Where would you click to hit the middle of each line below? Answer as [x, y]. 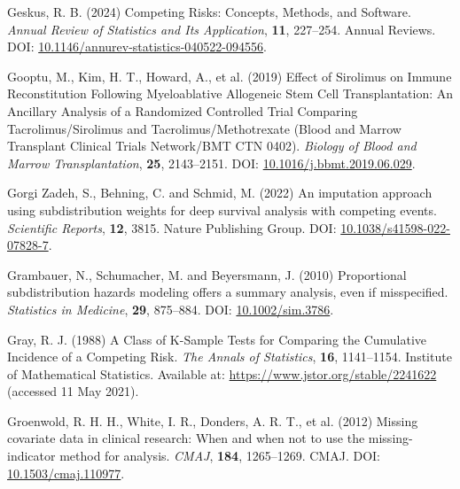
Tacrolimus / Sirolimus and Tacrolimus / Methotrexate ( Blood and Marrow [204, 128]
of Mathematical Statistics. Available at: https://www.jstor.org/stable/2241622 [222, 373]
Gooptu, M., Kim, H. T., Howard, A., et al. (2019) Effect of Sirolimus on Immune [230, 76]
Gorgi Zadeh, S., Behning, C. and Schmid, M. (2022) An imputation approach [220, 193]
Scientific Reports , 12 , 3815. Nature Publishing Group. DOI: [172, 227]
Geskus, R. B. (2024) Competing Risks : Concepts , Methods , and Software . [209, 12]
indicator [31, 456]
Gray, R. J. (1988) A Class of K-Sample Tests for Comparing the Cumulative [217, 339]
